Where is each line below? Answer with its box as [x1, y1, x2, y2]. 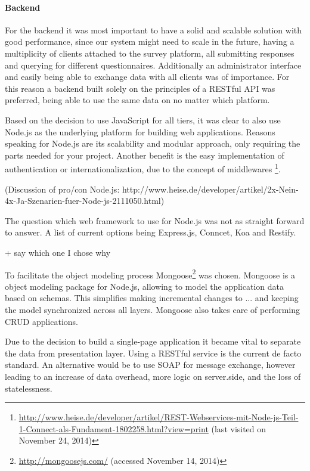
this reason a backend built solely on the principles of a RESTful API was [5, 82, 275, 94]
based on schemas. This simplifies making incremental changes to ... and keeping [5, 292, 299, 304]
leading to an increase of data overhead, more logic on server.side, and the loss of [5, 370, 301, 382]
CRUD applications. [5, 315, 78, 327]
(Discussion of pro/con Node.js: [5, 182, 120, 195]
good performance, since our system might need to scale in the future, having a [5, 35, 294, 48]
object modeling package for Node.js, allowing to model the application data [5, 280, 284, 292]
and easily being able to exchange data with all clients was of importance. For [5, 70, 290, 83]
